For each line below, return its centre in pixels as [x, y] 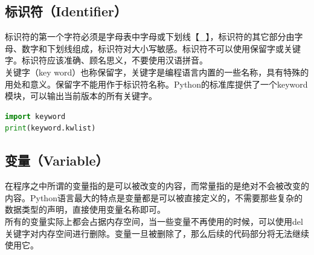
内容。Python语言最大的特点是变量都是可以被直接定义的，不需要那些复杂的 [154, 197]
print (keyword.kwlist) [50, 128]
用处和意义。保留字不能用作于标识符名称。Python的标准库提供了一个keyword [156, 84]
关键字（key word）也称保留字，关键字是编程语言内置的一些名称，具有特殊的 [157, 72]
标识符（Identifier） [66, 11]
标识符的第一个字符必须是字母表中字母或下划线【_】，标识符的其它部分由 [150, 37]
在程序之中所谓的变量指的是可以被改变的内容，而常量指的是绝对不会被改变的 [157, 186]
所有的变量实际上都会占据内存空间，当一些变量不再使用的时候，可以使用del [154, 221]
